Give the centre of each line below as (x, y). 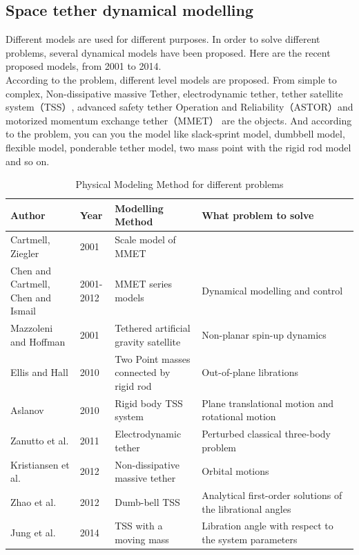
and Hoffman (38, 341)
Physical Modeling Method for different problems (179, 184)
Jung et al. (33, 533)
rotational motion (239, 416)
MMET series (144, 284)
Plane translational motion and (268, 403)
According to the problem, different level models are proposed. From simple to (171, 79)
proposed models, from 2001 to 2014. (84, 66)
